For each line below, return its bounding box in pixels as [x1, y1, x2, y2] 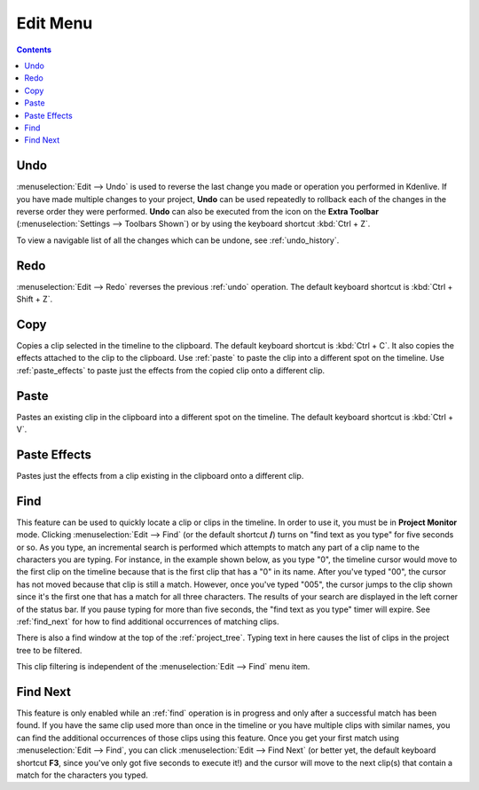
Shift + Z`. [16, 293, 53, 305]
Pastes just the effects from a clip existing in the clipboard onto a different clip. [16, 470, 304, 481]
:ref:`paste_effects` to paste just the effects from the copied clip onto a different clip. [16, 364, 326, 376]
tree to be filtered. [16, 645, 82, 655]
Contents [16, 44, 52, 55]
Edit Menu [16, 13, 93, 33]
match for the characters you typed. [16, 770, 148, 780]
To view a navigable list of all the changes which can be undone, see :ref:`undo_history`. [16, 235, 340, 246]
